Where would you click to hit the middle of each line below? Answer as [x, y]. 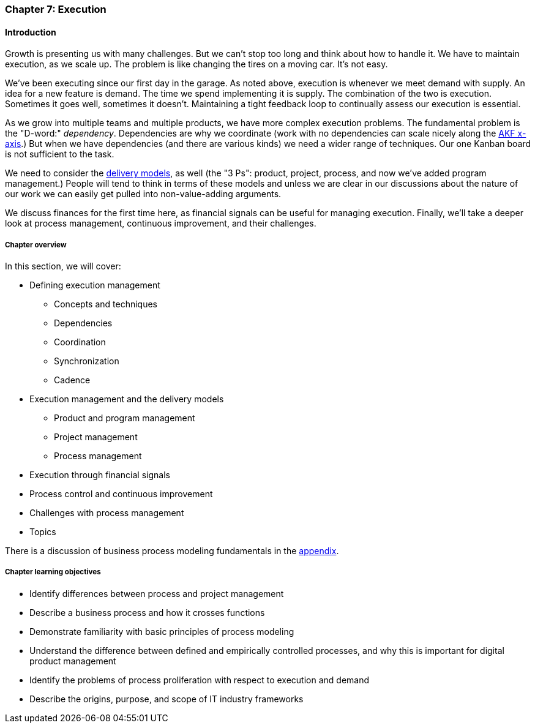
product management [73, 661]
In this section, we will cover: [63, 266]
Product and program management [125, 418]
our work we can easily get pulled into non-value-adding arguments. [143, 194]
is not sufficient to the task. [60, 154]
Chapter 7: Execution [56, 9]
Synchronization [87, 361]
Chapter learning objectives [53, 572]
